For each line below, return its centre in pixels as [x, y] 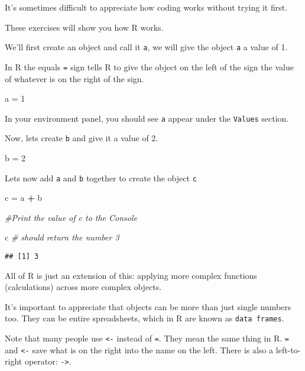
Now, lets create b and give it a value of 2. [82, 138]
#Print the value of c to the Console [71, 217]
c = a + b [24, 198]
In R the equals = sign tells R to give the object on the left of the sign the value [149, 66]
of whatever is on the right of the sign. [74, 78]
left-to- [288, 349]
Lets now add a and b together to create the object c [101, 178]
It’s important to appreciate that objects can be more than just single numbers [148, 306]
